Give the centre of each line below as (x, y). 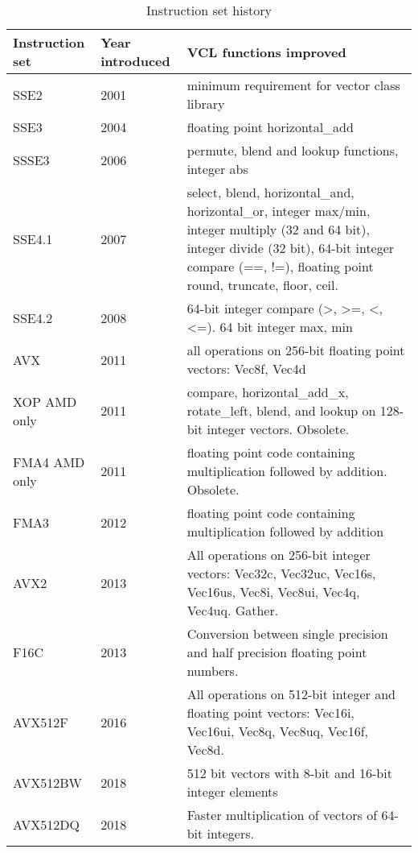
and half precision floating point (277, 652)
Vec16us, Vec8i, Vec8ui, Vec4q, (273, 592)
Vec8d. (205, 749)
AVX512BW (48, 782)
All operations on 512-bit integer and (291, 694)
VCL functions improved (266, 52)
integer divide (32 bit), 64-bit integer (291, 248)
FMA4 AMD (49, 462)
